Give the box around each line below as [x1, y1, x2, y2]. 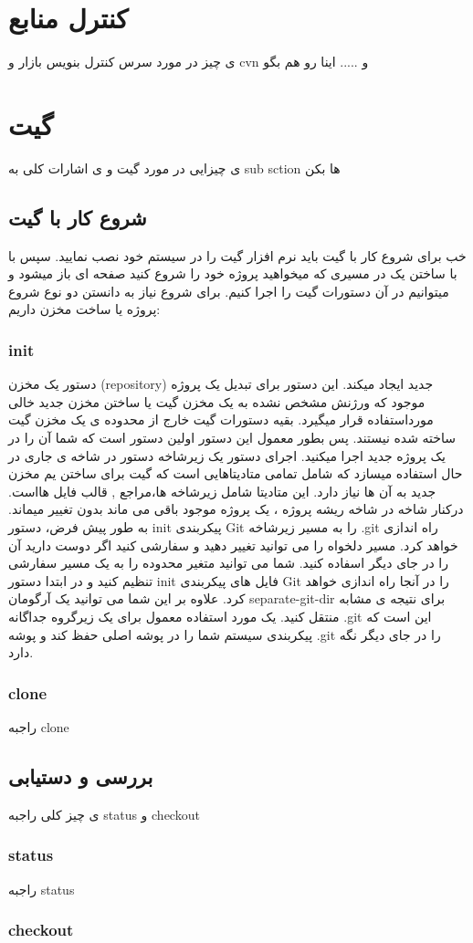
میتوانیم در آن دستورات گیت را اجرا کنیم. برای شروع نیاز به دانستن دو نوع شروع [8, 281, 449, 300]
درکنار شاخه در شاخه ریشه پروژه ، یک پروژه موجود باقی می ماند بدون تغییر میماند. [8, 499, 464, 519]
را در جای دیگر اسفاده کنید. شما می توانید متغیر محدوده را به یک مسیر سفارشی [8, 553, 448, 572]
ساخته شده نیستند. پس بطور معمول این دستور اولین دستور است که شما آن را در [8, 428, 456, 447]
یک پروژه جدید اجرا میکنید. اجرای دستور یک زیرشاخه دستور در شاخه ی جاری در [8, 445, 446, 465]
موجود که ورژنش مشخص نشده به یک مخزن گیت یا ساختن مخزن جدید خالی [8, 392, 426, 411]
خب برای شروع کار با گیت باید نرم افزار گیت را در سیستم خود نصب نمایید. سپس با [8, 246, 467, 265]
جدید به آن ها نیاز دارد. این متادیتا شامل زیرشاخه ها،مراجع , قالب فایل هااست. [8, 481, 436, 500]
